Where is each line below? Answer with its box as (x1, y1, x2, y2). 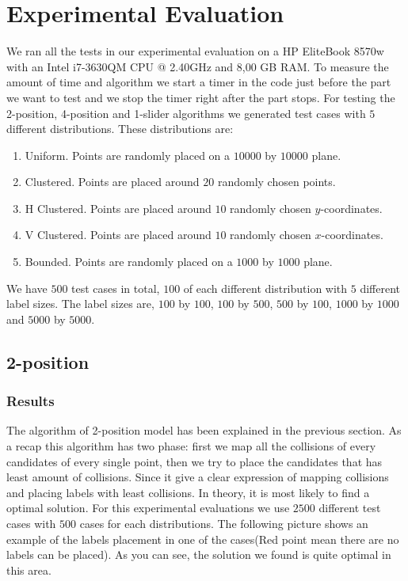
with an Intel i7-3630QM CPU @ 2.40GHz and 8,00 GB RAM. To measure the (6, 58, 389, 74)
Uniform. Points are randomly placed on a (25, 146, 231, 163)
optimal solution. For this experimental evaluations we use (6, 499, 290, 516)
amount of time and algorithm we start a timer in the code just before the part (6, 74, 391, 90)
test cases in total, (71, 279, 160, 296)
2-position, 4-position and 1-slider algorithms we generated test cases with (6, 104, 366, 121)
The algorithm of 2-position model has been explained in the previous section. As (6, 422, 402, 439)
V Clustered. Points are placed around (25, 226, 212, 243)
